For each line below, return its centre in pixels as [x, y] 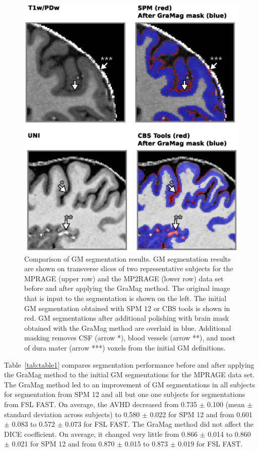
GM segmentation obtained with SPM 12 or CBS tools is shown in [127, 308]
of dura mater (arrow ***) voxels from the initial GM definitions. [125, 347]
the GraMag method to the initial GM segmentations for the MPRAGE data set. [129, 374]
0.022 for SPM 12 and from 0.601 [201, 414]
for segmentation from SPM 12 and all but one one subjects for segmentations [125, 394]
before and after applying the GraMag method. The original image [127, 288]
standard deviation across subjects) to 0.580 [72, 414]
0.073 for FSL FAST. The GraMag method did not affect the [159, 424]
